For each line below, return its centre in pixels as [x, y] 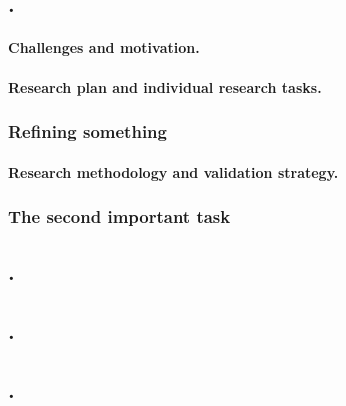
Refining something [87, 131]
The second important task [119, 216]
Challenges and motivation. [104, 47]
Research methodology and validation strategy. [173, 171]
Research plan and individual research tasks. [165, 86]
